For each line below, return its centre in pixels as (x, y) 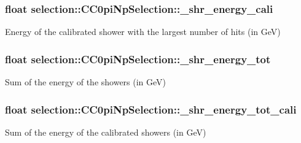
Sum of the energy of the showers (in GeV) (86, 82)
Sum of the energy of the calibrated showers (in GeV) (106, 132)
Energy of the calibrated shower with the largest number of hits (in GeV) (143, 32)
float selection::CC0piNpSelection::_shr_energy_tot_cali (151, 109)
